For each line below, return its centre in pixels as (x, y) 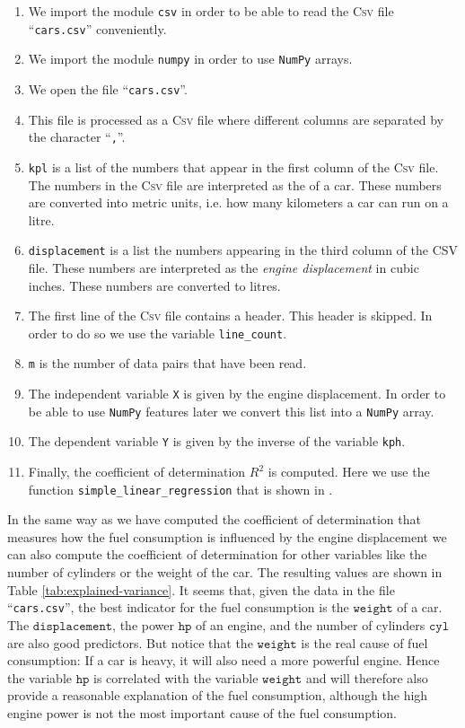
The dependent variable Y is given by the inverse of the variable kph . (217, 441)
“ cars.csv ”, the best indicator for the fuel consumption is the (178, 607)
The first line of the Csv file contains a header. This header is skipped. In (230, 316)
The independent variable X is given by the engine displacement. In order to (237, 394)
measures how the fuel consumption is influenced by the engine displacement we (227, 536)
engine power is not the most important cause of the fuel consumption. (202, 712)
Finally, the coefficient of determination (137, 472)
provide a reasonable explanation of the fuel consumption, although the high (218, 695)
